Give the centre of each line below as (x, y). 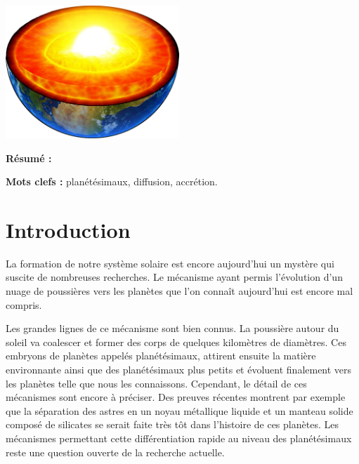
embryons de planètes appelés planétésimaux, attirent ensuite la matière (161, 356)
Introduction (68, 229)
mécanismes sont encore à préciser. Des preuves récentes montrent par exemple (176, 397)
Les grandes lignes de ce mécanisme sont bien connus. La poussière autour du (172, 328)
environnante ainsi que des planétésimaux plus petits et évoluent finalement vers (179, 370)
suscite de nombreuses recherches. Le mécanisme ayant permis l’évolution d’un (174, 277)
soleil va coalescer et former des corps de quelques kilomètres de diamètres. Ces (176, 342)
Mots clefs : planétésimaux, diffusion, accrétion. (112, 181)
